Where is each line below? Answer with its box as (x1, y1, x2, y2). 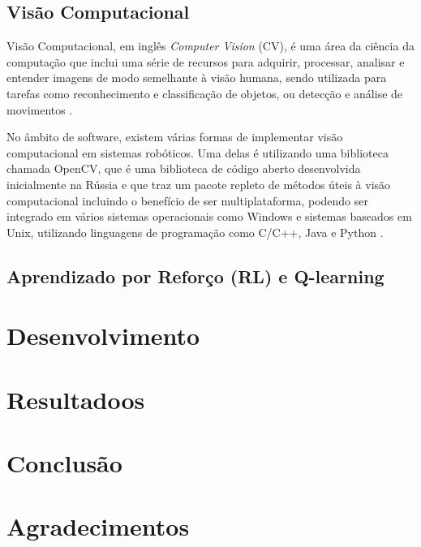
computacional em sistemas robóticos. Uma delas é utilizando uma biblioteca (6, 144, 389, 161)
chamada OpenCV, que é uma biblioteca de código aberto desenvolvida (6, 160, 361, 177)
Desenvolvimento (6, 319, 200, 352)
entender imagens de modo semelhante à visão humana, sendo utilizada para (6, 69, 387, 86)
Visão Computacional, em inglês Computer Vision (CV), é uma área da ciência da (6, 37, 415, 54)
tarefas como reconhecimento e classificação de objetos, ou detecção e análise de (6, 84, 403, 101)
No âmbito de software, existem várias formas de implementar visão (6, 128, 343, 145)
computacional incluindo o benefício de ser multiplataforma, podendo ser (6, 192, 368, 209)
